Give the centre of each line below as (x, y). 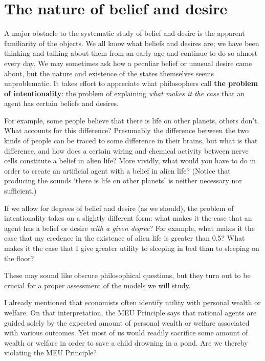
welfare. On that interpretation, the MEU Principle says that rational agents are (130, 312)
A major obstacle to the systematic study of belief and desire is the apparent (125, 33)
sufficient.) (20, 191)
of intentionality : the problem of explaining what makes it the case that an (125, 93)
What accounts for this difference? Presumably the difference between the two (127, 130)
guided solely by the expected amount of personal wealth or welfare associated (127, 322)
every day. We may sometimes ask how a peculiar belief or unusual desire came (128, 63)
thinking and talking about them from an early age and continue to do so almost (131, 53)
